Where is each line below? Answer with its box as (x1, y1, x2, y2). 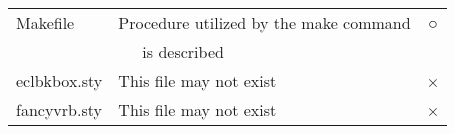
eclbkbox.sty (16, 69, 103, 92)
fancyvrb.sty (16, 98, 102, 121)
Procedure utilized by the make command (118, 11, 411, 34)
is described (142, 40, 224, 63)
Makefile (16, 11, 75, 34)
